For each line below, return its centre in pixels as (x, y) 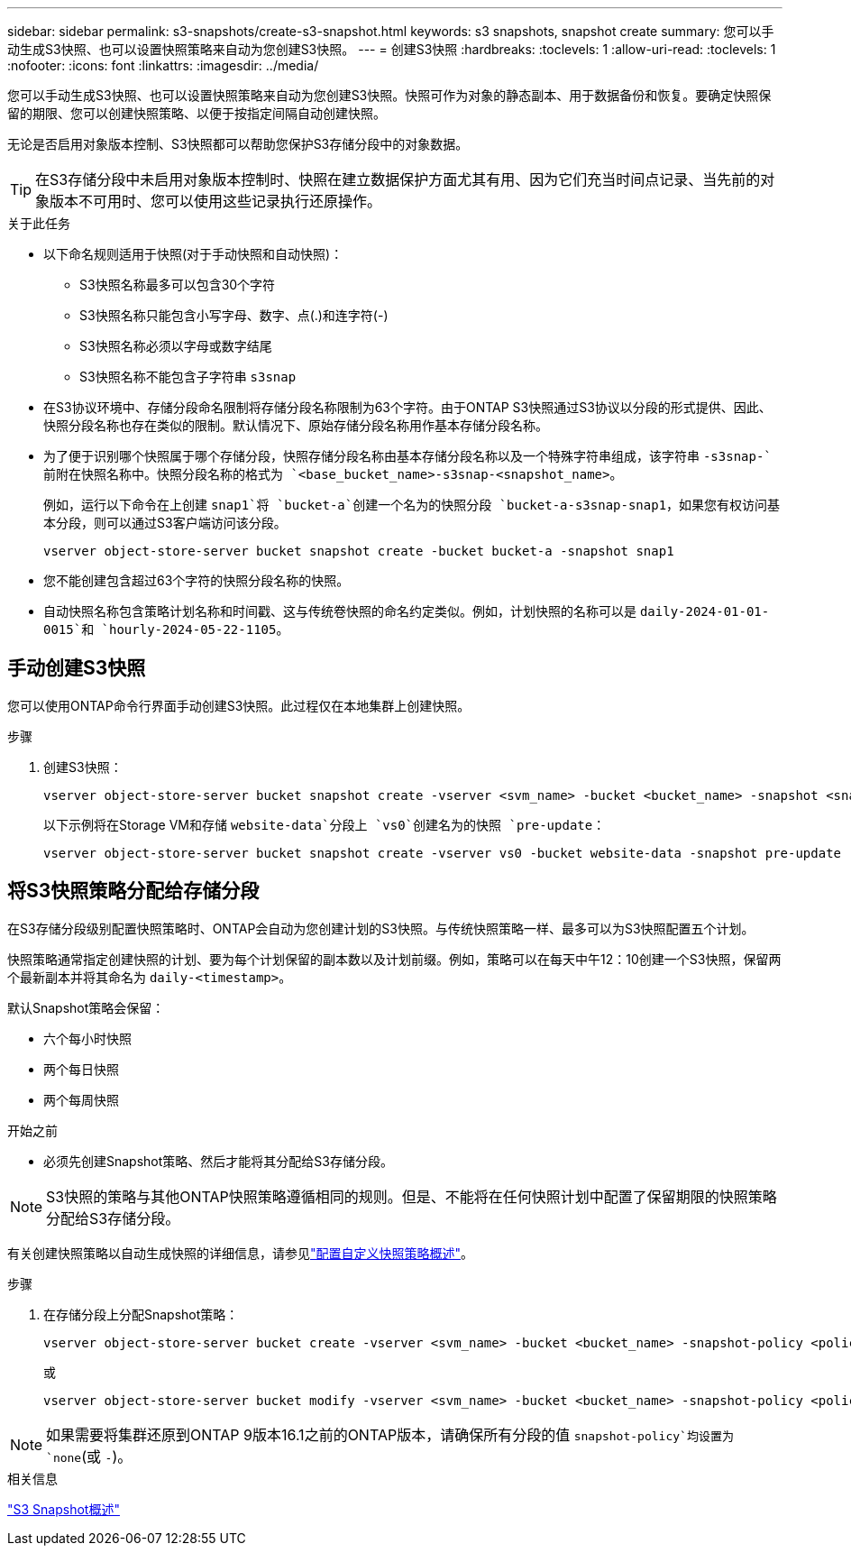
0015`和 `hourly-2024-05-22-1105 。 (166, 629)
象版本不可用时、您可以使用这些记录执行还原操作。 (209, 201)
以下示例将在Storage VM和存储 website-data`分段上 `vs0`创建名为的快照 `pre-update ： (325, 824)
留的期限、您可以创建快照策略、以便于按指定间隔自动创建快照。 (197, 113)
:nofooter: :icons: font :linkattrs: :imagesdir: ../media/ (163, 65)
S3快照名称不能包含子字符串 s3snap (188, 377)
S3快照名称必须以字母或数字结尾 (176, 346)
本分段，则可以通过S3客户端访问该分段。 (165, 523)
